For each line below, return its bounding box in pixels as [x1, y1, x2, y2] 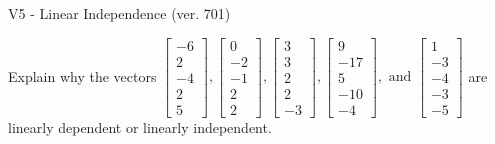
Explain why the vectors [8, 65, 157, 86]
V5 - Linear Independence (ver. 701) [8, 3, 231, 23]
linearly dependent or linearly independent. [8, 116, 272, 137]
